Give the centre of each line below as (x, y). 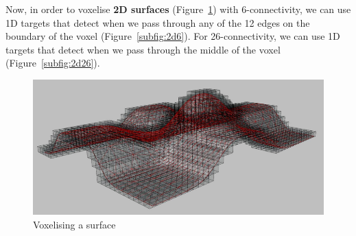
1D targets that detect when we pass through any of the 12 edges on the (158, 22)
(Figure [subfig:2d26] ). (53, 63)
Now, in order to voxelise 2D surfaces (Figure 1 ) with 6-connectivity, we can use (178, 9)
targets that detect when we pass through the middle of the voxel (143, 49)
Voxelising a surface (74, 224)
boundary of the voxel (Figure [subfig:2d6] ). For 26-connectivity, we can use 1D (173, 36)
